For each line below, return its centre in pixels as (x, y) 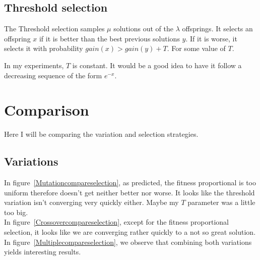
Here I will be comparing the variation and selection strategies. (101, 134)
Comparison (47, 110)
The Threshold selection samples (54, 29)
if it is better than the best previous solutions (109, 38)
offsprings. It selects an (217, 29)
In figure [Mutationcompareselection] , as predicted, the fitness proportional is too (130, 183)
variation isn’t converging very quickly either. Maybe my (91, 202)
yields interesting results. (43, 252)
